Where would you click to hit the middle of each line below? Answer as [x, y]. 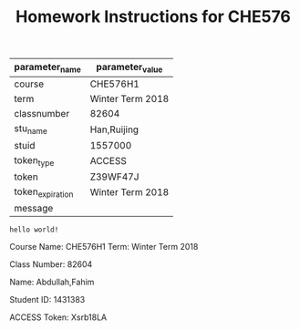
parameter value [129, 68]
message [34, 208]
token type [34, 160]
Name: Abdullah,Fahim [52, 282]
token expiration [44, 192]
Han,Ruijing [114, 129]
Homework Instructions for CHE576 [153, 17]
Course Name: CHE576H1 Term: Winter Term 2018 [104, 246]
